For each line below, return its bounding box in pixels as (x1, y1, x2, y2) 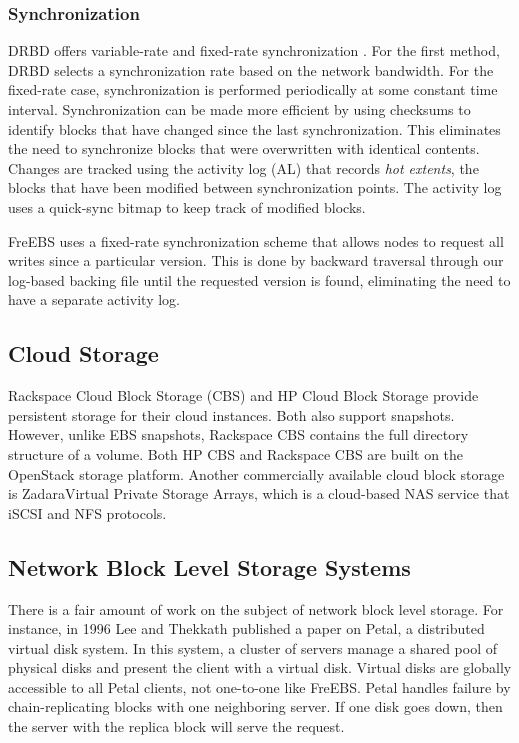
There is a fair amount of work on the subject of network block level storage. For (8, 598, 504, 619)
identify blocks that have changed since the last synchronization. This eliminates (8, 118, 501, 139)
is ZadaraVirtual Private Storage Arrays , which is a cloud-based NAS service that (8, 483, 510, 504)
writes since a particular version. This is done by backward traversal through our (8, 250, 504, 271)
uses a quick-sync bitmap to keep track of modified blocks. (8, 196, 366, 217)
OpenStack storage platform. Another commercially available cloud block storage (8, 463, 505, 484)
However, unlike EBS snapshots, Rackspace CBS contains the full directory (8, 424, 469, 445)
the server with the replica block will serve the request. (8, 716, 345, 737)
